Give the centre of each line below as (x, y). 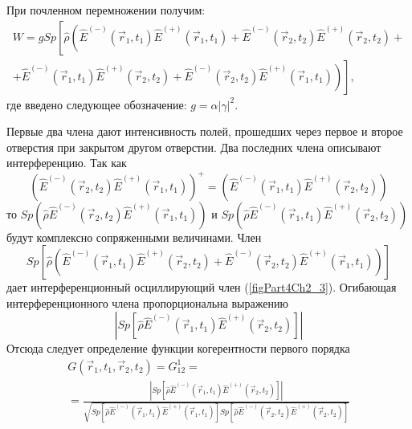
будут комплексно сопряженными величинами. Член (134, 237)
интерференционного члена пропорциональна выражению (147, 302)
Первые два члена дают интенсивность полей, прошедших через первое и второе (205, 131)
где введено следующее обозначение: (97, 104)
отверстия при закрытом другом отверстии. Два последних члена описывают (194, 147)
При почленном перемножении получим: (106, 10)
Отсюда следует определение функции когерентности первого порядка (178, 348)
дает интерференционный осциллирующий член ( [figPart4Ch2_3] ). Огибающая (202, 287)
